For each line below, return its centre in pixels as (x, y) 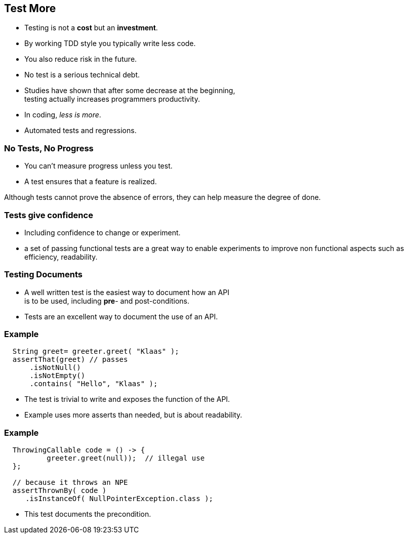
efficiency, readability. (61, 257)
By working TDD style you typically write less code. (110, 44)
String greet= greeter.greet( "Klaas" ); (96, 351)
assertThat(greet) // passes (70, 360)
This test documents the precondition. (88, 514)
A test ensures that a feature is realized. (91, 182)
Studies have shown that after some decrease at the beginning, (130, 91)
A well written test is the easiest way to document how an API (127, 292)
